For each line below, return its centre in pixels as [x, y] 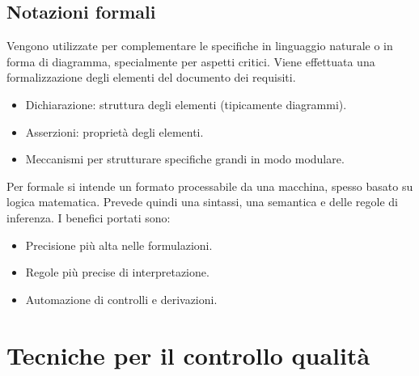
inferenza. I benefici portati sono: [89, 217]
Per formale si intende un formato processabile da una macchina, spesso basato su [210, 186]
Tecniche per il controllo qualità [188, 355]
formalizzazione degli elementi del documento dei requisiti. [151, 77]
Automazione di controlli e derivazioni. [121, 299]
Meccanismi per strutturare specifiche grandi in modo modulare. [185, 159]
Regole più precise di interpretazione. [117, 272]
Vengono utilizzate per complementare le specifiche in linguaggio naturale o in [200, 46]
